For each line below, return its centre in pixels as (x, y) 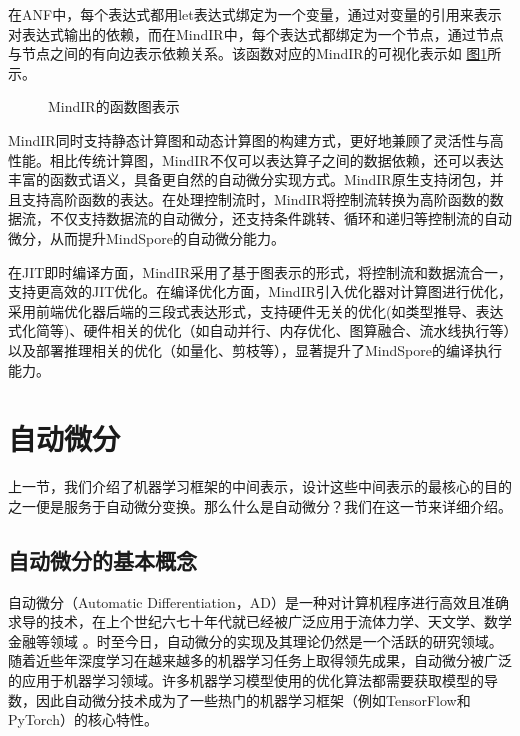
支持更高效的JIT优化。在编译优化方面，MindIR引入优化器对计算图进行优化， (260, 291)
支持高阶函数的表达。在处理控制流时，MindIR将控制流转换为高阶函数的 (255, 198)
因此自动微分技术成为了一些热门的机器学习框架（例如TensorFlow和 (253, 699)
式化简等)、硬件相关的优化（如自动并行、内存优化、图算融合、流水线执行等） (259, 330)
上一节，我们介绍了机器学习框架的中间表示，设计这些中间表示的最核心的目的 (260, 486)
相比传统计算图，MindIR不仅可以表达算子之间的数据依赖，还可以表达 (276, 159)
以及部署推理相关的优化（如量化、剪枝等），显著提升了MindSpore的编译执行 (255, 349)
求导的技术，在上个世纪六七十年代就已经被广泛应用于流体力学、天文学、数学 (260, 621)
